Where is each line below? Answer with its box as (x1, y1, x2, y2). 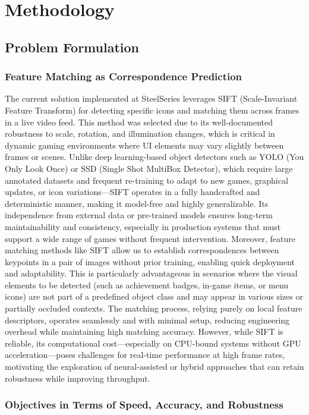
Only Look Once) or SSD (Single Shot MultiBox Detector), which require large (5, 162, 293, 174)
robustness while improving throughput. (5, 372, 150, 384)
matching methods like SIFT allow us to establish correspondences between (5, 244, 279, 256)
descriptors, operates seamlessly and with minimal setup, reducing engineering (5, 313, 290, 326)
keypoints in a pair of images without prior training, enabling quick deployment (5, 255, 295, 268)
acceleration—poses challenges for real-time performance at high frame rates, (5, 348, 285, 361)
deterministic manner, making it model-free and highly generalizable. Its (5, 197, 269, 209)
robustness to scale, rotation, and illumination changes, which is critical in (5, 127, 275, 140)
